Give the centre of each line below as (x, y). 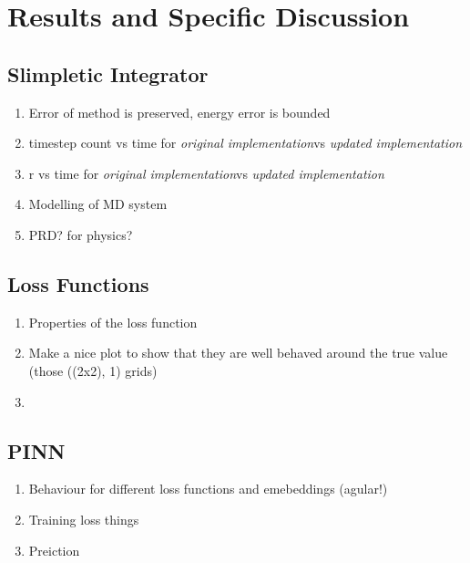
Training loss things (84, 519)
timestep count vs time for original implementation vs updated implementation (245, 143)
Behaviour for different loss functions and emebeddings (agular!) (208, 489)
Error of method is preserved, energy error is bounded (179, 112)
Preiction (54, 550)
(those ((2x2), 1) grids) (93, 370)
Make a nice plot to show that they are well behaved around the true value (238, 353)
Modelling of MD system (98, 204)
